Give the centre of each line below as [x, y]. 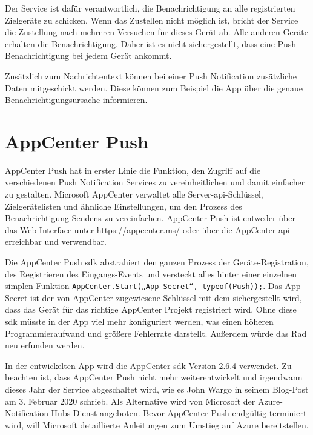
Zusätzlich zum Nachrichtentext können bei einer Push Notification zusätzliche [151, 75]
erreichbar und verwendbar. [56, 241]
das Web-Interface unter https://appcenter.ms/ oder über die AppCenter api [147, 229]
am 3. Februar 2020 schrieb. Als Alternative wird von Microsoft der [130, 401]
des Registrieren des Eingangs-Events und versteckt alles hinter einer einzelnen [151, 274]
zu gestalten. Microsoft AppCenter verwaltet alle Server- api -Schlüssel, [134, 194]
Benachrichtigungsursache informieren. [76, 100]
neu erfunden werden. [45, 345]
